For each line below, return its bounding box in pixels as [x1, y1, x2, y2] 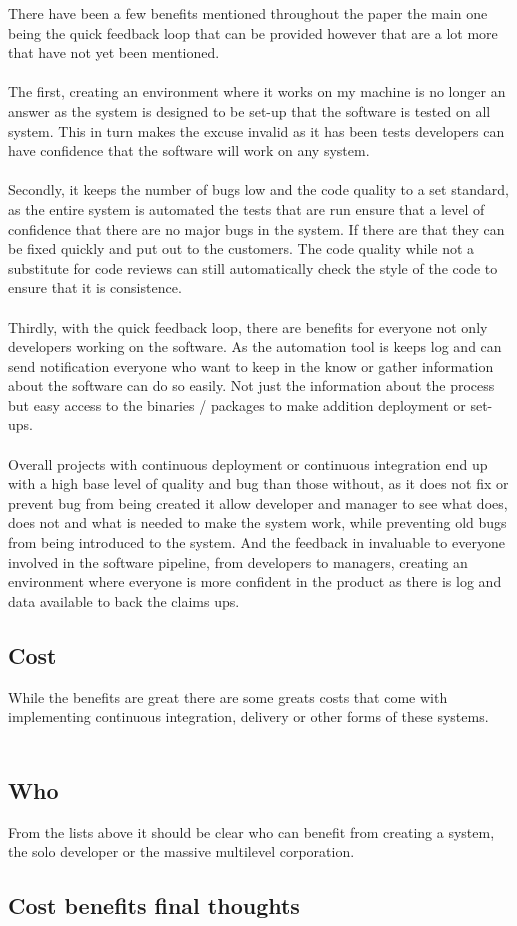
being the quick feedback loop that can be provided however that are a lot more [8, 22, 498, 43]
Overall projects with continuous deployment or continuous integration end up [8, 453, 488, 474]
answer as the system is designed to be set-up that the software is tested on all [8, 100, 491, 121]
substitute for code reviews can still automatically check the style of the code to [8, 257, 498, 278]
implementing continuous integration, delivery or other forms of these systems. [8, 706, 489, 727]
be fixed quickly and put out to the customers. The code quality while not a [8, 238, 475, 259]
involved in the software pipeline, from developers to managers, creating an [8, 551, 468, 572]
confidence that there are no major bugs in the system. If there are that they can [8, 218, 505, 239]
